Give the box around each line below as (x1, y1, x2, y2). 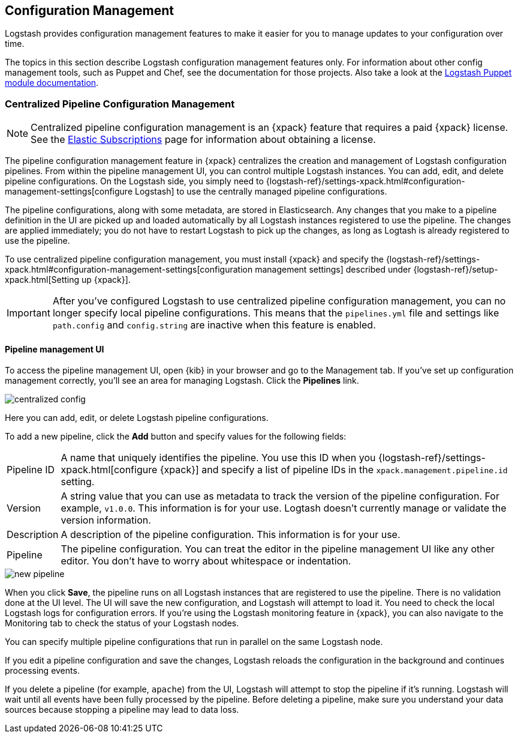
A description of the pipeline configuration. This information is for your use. (61, 528, 400, 541)
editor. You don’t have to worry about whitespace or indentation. (61, 555, 351, 567)
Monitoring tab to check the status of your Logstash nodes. (5, 618, 239, 629)
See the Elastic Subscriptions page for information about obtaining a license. (31, 133, 376, 146)
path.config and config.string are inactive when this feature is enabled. (52, 319, 376, 331)
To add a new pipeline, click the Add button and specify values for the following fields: (5, 431, 347, 442)
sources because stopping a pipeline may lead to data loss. (5, 704, 239, 715)
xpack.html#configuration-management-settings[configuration (5, 264, 253, 275)
